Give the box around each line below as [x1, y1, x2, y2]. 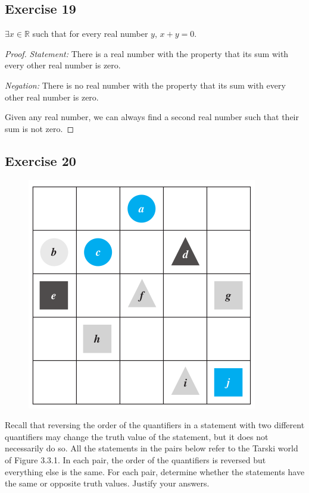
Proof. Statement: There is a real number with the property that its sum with [5, 47, 289, 59]
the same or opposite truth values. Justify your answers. [5, 477, 210, 489]
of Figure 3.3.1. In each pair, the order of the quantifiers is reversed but [5, 453, 266, 466]
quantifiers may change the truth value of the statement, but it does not [5, 430, 269, 442]
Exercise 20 [5, 151, 76, 169]
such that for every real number [32, 27, 148, 40]
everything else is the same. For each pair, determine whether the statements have [5, 465, 305, 478]
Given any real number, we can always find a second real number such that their [5, 111, 299, 123]
